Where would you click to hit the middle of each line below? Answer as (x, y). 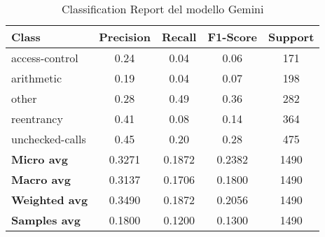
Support (291, 37)
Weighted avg (50, 200)
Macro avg (41, 179)
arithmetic (37, 78)
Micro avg (40, 159)
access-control (45, 58)
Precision (125, 37)
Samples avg (46, 220)
